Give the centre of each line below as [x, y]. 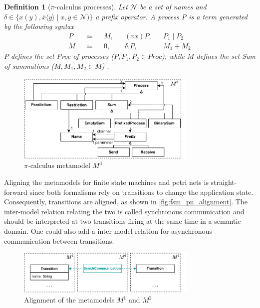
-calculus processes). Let [91, 6]
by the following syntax [39, 26]
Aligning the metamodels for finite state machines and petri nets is [106, 182]
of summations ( [29, 66]
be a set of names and [173, 6]
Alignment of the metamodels [69, 300]
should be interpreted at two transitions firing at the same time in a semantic [123, 221]
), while [173, 56]
